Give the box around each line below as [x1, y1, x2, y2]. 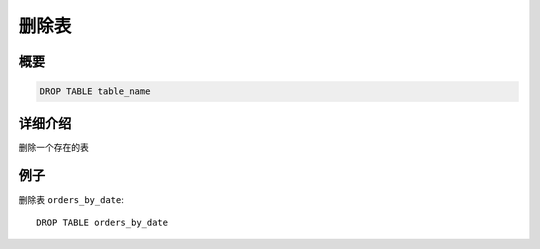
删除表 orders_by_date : [18, 193, 124, 205]
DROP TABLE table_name [39, 86, 151, 97]
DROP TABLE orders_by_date [36, 216, 169, 228]
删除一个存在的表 [18, 141, 89, 153]
